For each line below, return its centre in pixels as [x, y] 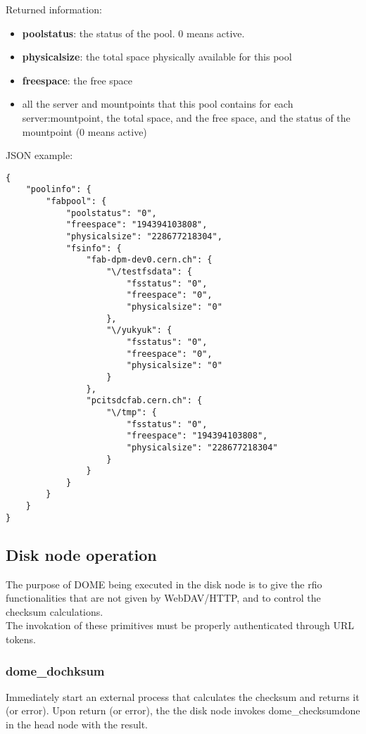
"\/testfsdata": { [149, 272]
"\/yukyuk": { [139, 330]
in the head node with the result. [77, 724]
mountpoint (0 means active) [84, 131]
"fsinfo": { [94, 248]
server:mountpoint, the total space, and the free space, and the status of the [186, 117]
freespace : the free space [77, 80]
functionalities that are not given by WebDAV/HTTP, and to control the [163, 598]
